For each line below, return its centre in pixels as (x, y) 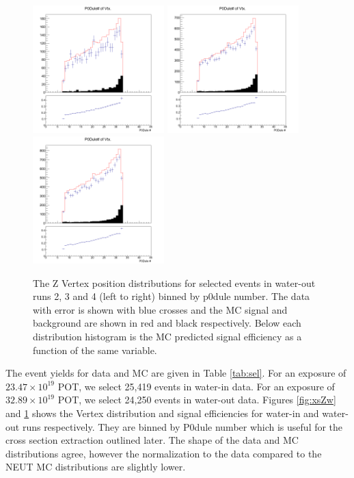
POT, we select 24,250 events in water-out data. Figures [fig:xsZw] (197, 400)
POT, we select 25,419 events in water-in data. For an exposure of (196, 386)
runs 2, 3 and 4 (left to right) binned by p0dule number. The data (172, 296)
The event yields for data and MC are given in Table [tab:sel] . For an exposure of (176, 373)
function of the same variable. (95, 350)
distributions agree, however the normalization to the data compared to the (164, 453)
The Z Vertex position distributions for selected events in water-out (174, 282)
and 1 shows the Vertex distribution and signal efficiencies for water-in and (162, 413)
